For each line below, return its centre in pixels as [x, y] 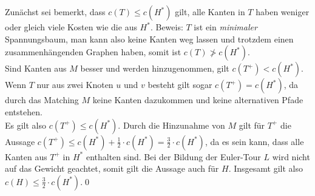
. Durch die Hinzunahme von [171, 125]
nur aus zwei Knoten [75, 85]
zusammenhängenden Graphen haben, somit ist [93, 52]
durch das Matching [42, 100]
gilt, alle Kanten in [210, 12]
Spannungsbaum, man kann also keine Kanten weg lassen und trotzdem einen [149, 39]
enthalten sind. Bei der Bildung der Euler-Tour [173, 156]
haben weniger [283, 12]
